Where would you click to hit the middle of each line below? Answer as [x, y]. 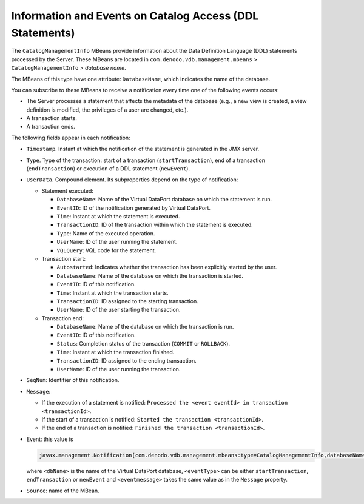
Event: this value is [50, 439]
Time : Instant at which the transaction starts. [113, 293]
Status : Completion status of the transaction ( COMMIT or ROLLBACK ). [143, 343]
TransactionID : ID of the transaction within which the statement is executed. [155, 225]
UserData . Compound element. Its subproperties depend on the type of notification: [132, 180]
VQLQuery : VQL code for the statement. [106, 250]
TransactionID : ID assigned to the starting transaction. [127, 301]
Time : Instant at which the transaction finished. [116, 352]
